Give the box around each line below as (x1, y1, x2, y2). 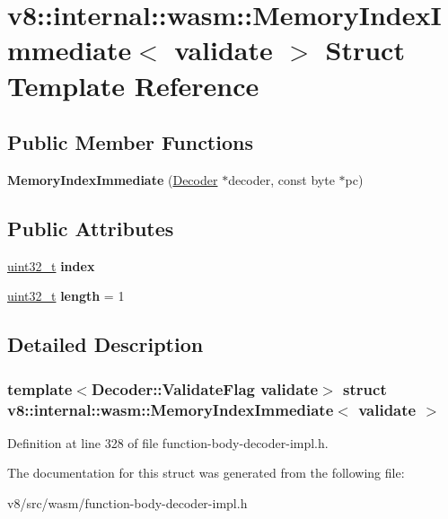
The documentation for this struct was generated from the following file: (7, 463, 405, 482)
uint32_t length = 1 (7, 286, 125, 305)
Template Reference (7, 66, 259, 103)
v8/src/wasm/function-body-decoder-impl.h (7, 494, 248, 513)
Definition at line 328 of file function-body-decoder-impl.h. (7, 433, 329, 452)
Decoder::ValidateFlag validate (91, 377, 319, 400)
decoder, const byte (228, 170, 335, 189)
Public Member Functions (7, 128, 253, 156)
